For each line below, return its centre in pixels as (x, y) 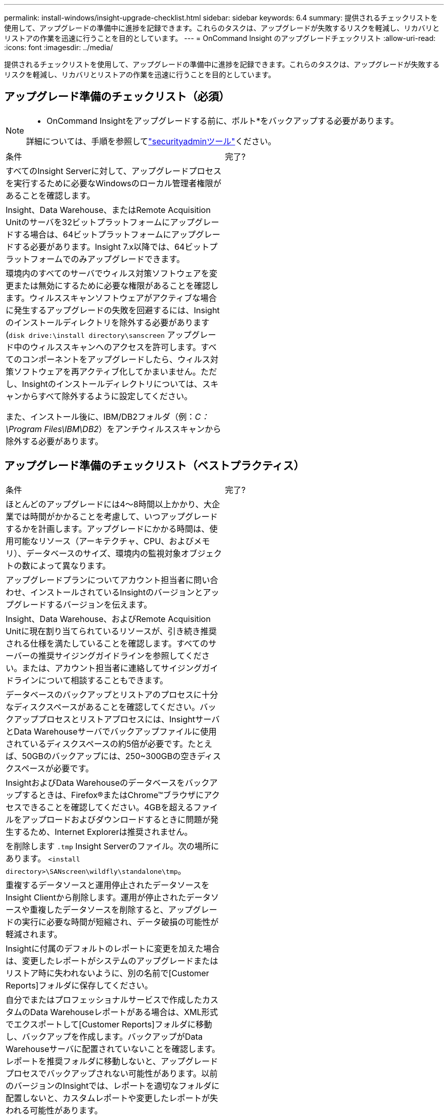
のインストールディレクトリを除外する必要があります (108, 322)
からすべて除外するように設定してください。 (107, 396)
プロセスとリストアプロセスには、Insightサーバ (129, 719)
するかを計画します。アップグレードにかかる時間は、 (108, 529)
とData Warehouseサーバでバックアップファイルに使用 (111, 731)
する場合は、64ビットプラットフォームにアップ (105, 234)
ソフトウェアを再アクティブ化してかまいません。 (107, 371)
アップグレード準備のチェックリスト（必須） (117, 97)
